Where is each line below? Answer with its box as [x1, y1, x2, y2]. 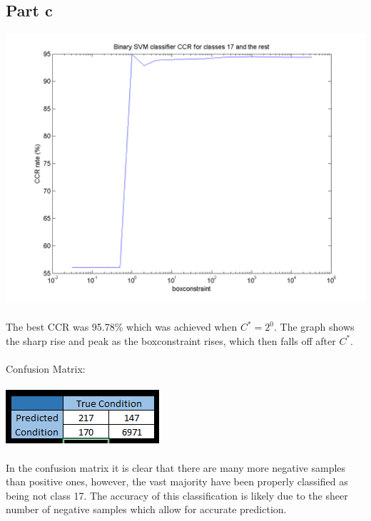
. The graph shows [274, 319, 355, 334]
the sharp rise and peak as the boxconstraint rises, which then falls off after [6, 333, 336, 348]
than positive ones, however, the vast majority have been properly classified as [6, 474, 348, 489]
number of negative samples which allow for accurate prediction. [6, 502, 287, 517]
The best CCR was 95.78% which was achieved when [6, 319, 238, 334]
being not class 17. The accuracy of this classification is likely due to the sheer [6, 488, 348, 502]
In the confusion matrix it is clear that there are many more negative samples [6, 460, 346, 475]
